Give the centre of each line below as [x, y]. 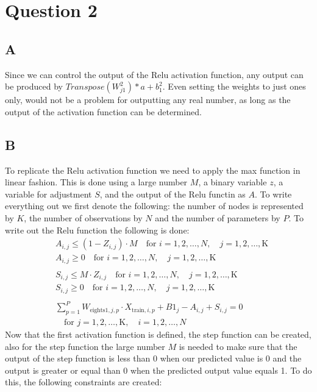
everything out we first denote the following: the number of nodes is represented [154, 206]
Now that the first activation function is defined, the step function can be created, [158, 334]
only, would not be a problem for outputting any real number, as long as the [148, 100]
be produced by [34, 86]
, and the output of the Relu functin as [173, 194]
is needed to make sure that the [238, 346]
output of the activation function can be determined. [103, 111]
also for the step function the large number [85, 346]
